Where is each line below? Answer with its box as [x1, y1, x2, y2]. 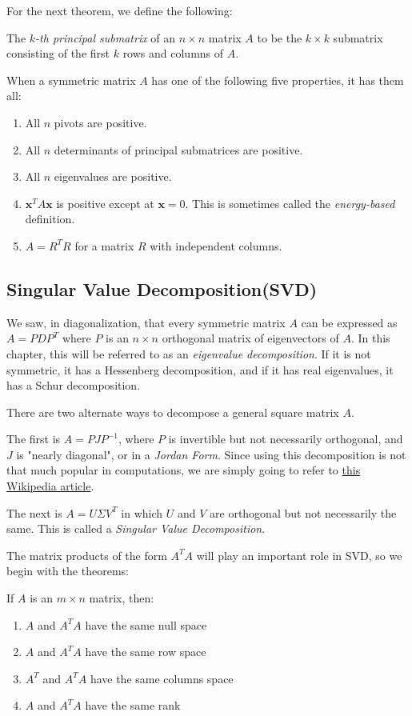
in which [121, 504, 163, 521]
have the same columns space [90, 670, 234, 686]
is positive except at [56, 194, 154, 211]
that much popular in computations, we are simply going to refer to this [6, 462, 361, 478]
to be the [257, 29, 302, 46]
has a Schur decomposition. [6, 377, 141, 394]
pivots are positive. [54, 114, 147, 130]
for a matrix [74, 237, 134, 254]
